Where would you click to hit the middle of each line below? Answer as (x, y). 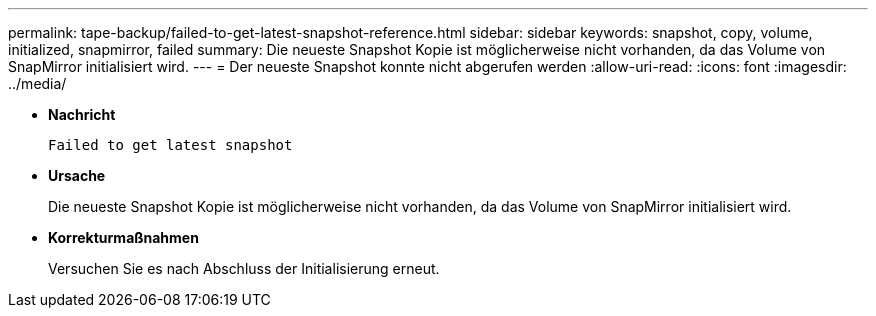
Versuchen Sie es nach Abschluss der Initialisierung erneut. (244, 268)
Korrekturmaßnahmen (123, 237)
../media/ (37, 83)
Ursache (77, 175)
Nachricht (82, 114)
